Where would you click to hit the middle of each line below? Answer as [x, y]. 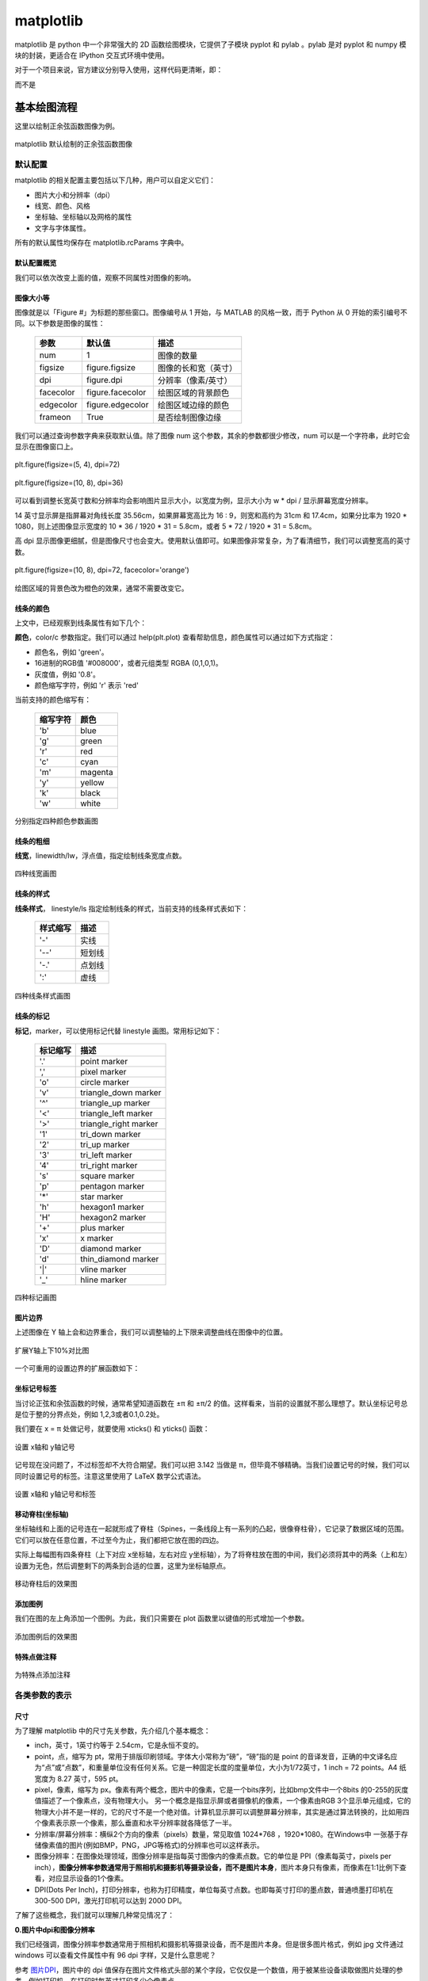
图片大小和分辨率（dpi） [75, 195]
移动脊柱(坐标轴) [42, 1514]
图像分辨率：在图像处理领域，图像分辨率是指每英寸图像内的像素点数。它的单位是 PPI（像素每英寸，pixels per [213, 1856]
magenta [97, 772]
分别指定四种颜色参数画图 [56, 821]
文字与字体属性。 [62, 228]
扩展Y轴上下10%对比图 [52, 1350]
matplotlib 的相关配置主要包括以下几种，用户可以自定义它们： [115, 180]
